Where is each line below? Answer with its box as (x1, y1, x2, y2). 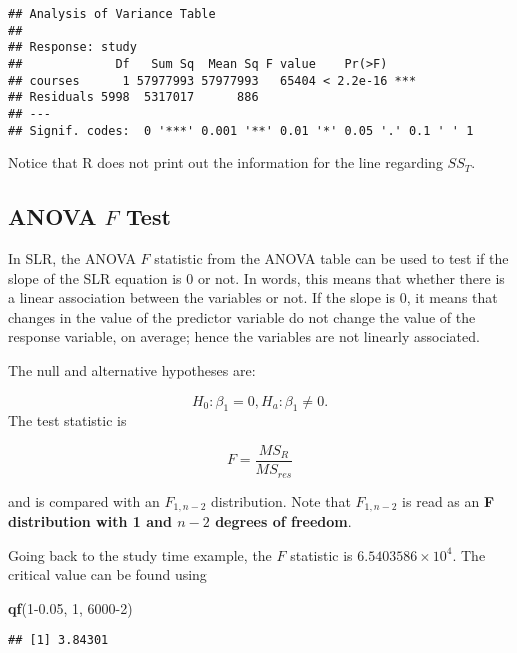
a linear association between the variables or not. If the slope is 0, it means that (8, 287, 498, 308)
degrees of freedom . (215, 510, 352, 531)
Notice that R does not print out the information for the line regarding (8, 152, 443, 173)
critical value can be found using (8, 564, 207, 585)
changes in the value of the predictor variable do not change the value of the (8, 306, 476, 327)
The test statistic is (8, 410, 127, 431)
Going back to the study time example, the (8, 544, 272, 565)
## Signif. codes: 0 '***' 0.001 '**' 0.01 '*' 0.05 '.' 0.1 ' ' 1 (8, 123, 474, 138)
